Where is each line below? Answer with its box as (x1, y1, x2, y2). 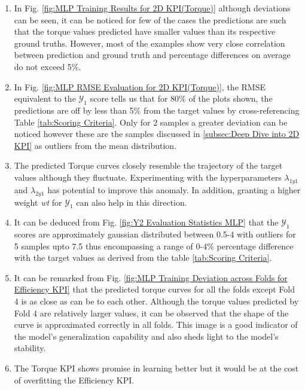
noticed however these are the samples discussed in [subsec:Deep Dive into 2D (14, 127, 300, 140)
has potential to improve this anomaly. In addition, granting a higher (47, 183, 301, 196)
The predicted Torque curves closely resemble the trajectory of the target (14, 159, 283, 172)
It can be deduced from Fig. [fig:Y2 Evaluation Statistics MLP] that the (14, 216, 279, 228)
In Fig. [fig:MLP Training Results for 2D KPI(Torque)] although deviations (14, 2, 291, 14)
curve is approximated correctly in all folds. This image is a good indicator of (14, 318, 298, 331)
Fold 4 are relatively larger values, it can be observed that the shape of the (14, 306, 289, 319)
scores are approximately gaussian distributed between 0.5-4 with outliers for (14, 228, 296, 240)
